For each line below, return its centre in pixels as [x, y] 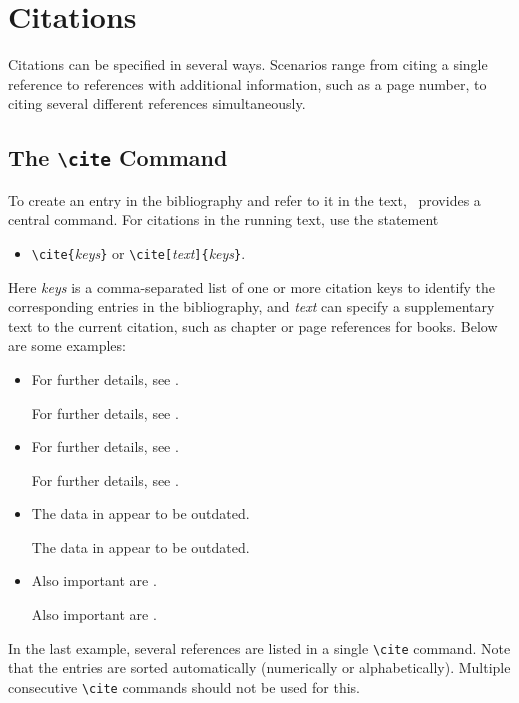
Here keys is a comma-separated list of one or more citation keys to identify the [252, 286]
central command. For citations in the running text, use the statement [223, 219]
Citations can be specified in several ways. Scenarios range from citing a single [248, 64]
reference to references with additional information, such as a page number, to [247, 83]
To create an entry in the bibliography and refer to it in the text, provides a [244, 199]
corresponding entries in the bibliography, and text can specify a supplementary [251, 306]
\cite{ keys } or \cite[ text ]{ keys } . [138, 252]
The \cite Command [118, 157]
